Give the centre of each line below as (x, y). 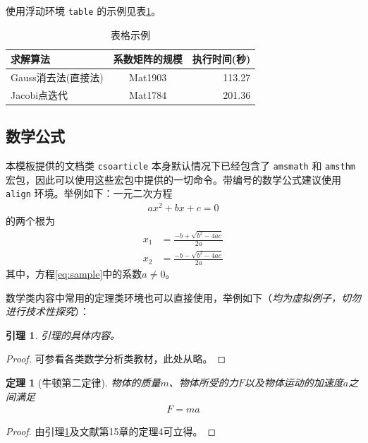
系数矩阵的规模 (148, 59)
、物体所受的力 (203, 383)
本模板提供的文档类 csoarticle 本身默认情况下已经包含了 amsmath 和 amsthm (180, 166)
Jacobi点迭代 (39, 94)
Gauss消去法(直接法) (57, 77)
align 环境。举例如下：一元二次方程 (89, 193)
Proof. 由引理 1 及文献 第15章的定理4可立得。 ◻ (111, 431)
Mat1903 (148, 77)
